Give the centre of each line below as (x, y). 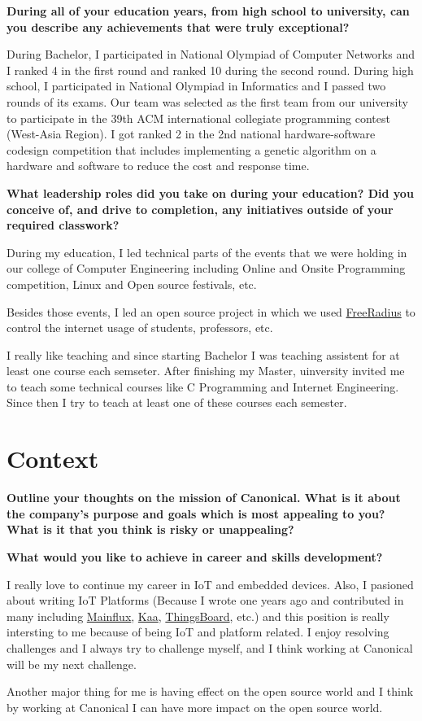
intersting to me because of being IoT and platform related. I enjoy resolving (198, 632)
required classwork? (63, 225)
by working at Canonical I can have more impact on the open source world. (195, 707)
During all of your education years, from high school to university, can (208, 11)
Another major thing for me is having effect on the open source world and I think (210, 691)
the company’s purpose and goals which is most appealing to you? (196, 513)
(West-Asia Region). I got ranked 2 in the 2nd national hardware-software (191, 134)
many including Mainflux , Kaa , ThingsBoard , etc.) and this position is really (198, 616)
